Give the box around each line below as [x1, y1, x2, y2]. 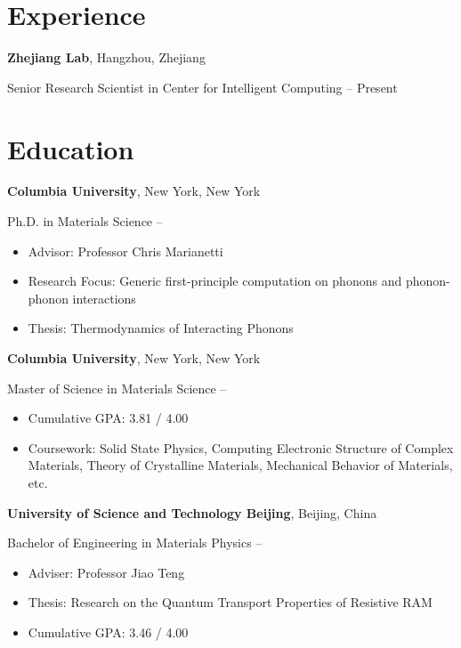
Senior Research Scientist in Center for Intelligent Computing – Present [7, 77, 398, 96]
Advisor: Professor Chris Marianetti [28, 241, 223, 260]
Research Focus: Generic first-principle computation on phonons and [28, 271, 402, 290]
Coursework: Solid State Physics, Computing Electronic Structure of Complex [28, 438, 454, 457]
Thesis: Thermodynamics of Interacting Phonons [28, 319, 294, 337]
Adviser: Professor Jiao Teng [28, 563, 185, 581]
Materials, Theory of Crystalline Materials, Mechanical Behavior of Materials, [28, 456, 453, 474]
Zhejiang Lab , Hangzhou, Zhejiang [7, 48, 206, 67]
